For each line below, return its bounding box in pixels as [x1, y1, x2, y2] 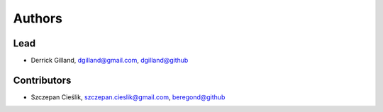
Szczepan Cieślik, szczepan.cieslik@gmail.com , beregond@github [30, 92, 226, 101]
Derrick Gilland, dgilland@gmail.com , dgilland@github [30, 56, 189, 65]
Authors [13, 11, 63, 26]
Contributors [13, 74, 72, 86]
